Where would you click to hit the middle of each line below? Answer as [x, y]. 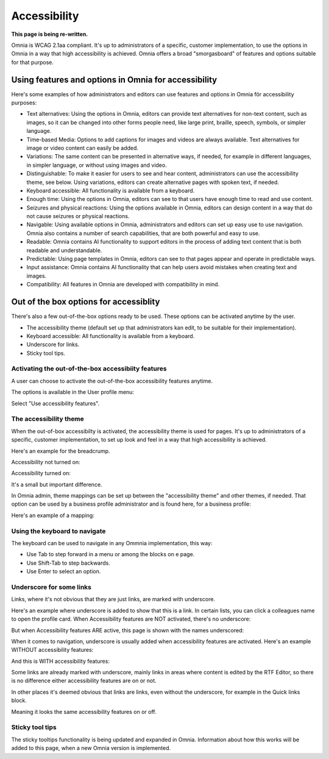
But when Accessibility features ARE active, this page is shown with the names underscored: [128, 630]
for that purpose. [33, 62]
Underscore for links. [53, 345]
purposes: [24, 103]
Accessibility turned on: [41, 473]
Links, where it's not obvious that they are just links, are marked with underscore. [113, 599]
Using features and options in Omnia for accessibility [114, 79]
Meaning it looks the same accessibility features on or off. [84, 711]
